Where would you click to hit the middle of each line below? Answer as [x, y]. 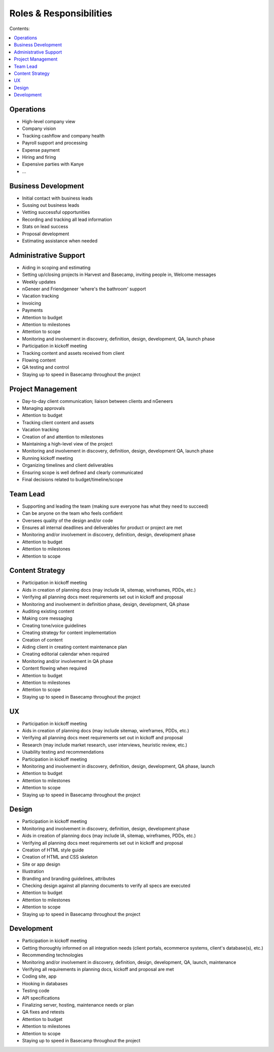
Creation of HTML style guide [53, 850]
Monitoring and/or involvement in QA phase [68, 661]
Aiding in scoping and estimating [56, 267]
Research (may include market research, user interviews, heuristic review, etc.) [105, 745]
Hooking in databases [45, 983]
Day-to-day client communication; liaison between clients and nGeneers [98, 401]
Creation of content [42, 640]
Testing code [36, 991]
